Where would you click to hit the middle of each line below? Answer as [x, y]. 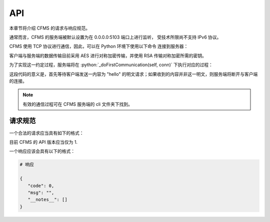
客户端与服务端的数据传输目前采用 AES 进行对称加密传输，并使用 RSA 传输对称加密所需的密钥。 [108, 56]
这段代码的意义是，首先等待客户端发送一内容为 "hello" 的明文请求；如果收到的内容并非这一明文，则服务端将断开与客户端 [133, 74]
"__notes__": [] [47, 200]
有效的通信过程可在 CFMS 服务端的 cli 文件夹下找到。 [77, 104]
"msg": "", [41, 192]
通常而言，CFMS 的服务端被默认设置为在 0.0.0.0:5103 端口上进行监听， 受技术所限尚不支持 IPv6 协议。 [115, 37]
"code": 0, [41, 186]
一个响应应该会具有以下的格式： [42, 151]
